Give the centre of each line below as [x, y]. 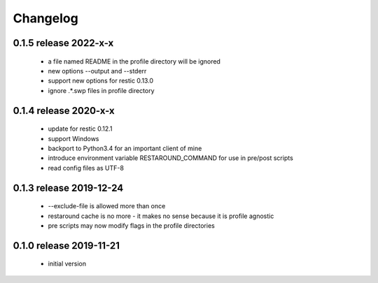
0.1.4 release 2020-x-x [64, 111]
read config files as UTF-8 [86, 168]
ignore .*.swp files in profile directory [101, 90]
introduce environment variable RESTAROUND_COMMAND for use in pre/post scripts [170, 158]
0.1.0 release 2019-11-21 [66, 246]
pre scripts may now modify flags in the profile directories [131, 225]
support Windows [73, 138]
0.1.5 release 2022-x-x [63, 43]
